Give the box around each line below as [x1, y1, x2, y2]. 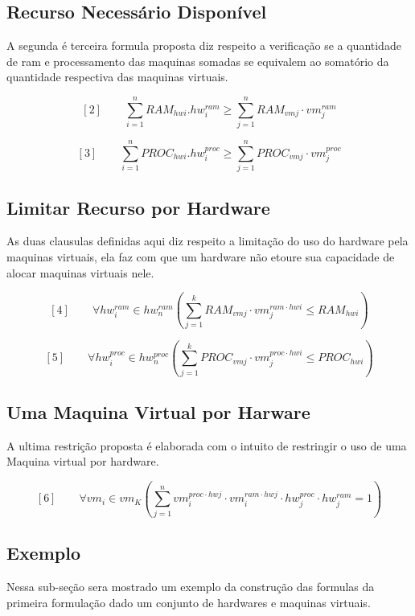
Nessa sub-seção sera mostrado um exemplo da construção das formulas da [6, 577, 375, 594]
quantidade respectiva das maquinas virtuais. [6, 68, 228, 85]
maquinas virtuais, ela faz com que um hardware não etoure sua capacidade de [6, 248, 395, 265]
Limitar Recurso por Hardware [6, 195, 270, 220]
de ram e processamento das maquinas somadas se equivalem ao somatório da [6, 52, 389, 69]
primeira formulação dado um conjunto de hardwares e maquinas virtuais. [6, 593, 371, 610]
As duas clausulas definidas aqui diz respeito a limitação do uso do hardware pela [6, 232, 409, 249]
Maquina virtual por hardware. [6, 453, 159, 470]
